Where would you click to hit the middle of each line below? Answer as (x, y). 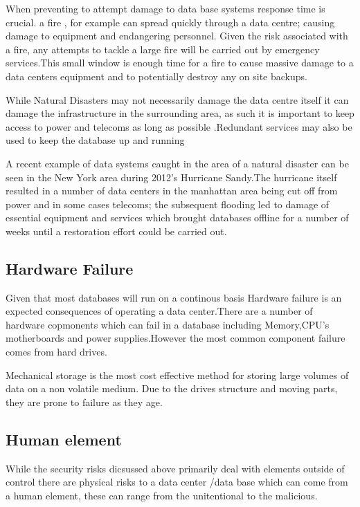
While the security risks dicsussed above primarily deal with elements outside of (175, 468)
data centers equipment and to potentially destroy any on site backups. (156, 76)
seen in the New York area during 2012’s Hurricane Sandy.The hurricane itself (171, 177)
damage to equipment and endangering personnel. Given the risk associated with (177, 36)
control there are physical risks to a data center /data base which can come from (177, 482)
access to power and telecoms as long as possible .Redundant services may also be (179, 126)
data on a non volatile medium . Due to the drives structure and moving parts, (172, 388)
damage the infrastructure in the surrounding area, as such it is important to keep (180, 113)
